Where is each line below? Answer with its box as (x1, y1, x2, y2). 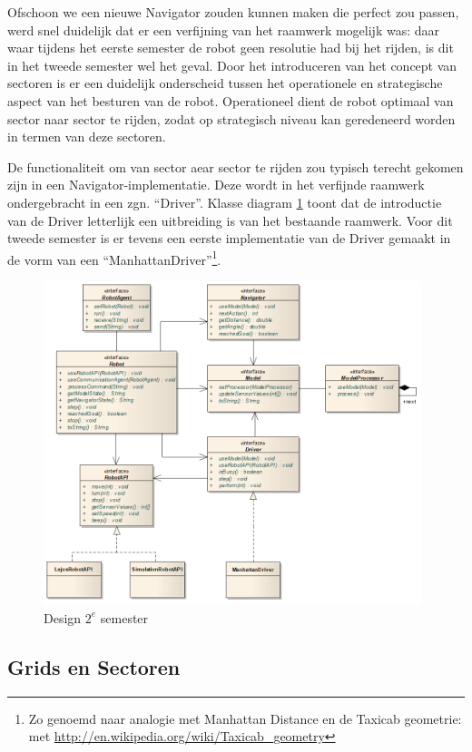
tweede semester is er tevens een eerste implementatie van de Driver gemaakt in (7, 229, 451, 248)
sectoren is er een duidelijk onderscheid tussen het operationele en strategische (7, 73, 443, 93)
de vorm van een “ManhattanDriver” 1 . (7, 247, 221, 269)
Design (44, 608, 82, 627)
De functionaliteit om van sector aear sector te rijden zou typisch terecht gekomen (7, 157, 464, 176)
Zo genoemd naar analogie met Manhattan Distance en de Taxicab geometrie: (28, 708, 462, 728)
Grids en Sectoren (7, 652, 181, 680)
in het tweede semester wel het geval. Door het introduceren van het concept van (7, 55, 457, 74)
